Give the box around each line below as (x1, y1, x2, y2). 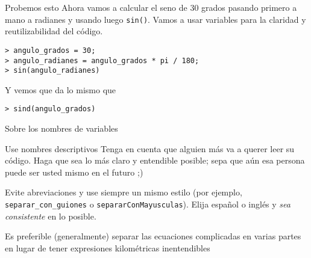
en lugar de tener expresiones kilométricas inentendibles (5, 241, 210, 254)
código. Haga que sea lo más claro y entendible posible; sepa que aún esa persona (5, 154, 305, 167)
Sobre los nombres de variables (5, 122, 118, 135)
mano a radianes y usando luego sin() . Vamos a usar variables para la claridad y (5, 13, 306, 25)
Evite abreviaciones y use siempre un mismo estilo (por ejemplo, (5, 186, 242, 198)
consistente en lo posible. (5, 209, 96, 222)
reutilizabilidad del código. (5, 25, 103, 37)
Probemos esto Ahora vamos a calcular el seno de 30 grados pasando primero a (5, 1, 297, 13)
